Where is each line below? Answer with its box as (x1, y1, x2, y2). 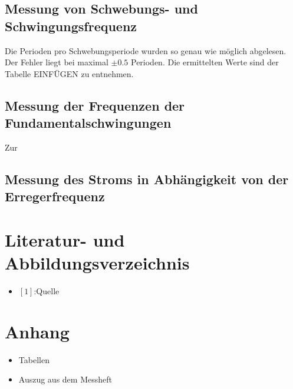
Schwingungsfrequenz (5, 16, 137, 35)
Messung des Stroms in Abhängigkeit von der (5, 169, 289, 188)
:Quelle (34, 285, 60, 297)
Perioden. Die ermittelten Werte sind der (130, 56, 279, 68)
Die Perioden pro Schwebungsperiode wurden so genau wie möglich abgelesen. (5, 44, 287, 56)
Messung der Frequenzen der (5, 96, 185, 114)
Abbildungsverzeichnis (5, 251, 190, 275)
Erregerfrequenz (5, 187, 105, 205)
